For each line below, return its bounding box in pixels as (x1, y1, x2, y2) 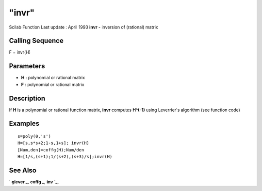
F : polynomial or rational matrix (21, 81, 84, 87)
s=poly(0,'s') (17, 133, 51, 139)
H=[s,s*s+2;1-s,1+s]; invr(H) (17, 140, 90, 146)
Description (9, 94, 46, 103)
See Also (9, 166, 36, 175)
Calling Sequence (9, 37, 64, 45)
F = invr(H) (9, 49, 31, 55)
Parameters (9, 62, 45, 70)
